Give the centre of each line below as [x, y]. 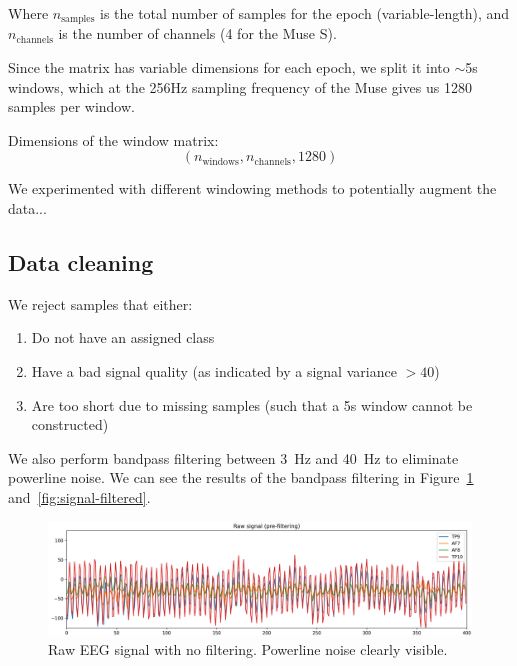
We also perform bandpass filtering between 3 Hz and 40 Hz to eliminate [233, 457]
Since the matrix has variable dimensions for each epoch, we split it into [229, 67]
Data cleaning [81, 262]
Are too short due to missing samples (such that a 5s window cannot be [252, 404]
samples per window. [71, 106]
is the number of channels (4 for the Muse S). [197, 33]
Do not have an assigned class [123, 337]
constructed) [70, 424]
